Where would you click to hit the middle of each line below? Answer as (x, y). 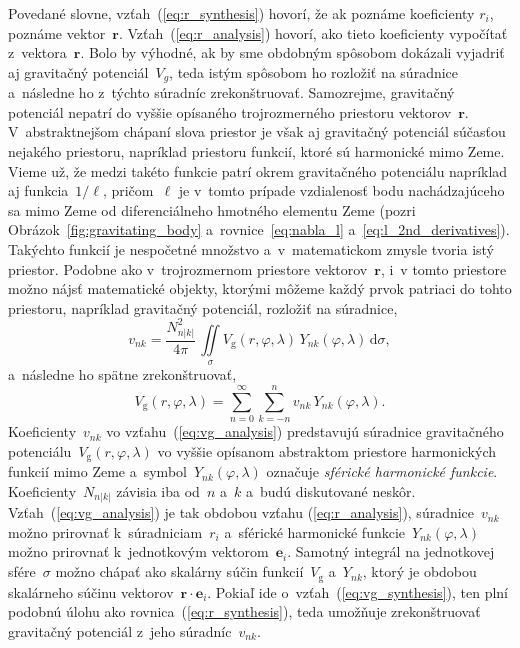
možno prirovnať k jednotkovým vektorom (138, 551)
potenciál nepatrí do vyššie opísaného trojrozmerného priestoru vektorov (230, 111)
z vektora (37, 52)
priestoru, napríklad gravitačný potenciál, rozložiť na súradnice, (203, 307)
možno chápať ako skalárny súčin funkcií (179, 571)
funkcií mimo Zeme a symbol (97, 471)
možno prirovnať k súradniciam (105, 531)
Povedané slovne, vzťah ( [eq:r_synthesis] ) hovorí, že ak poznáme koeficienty (241, 13)
